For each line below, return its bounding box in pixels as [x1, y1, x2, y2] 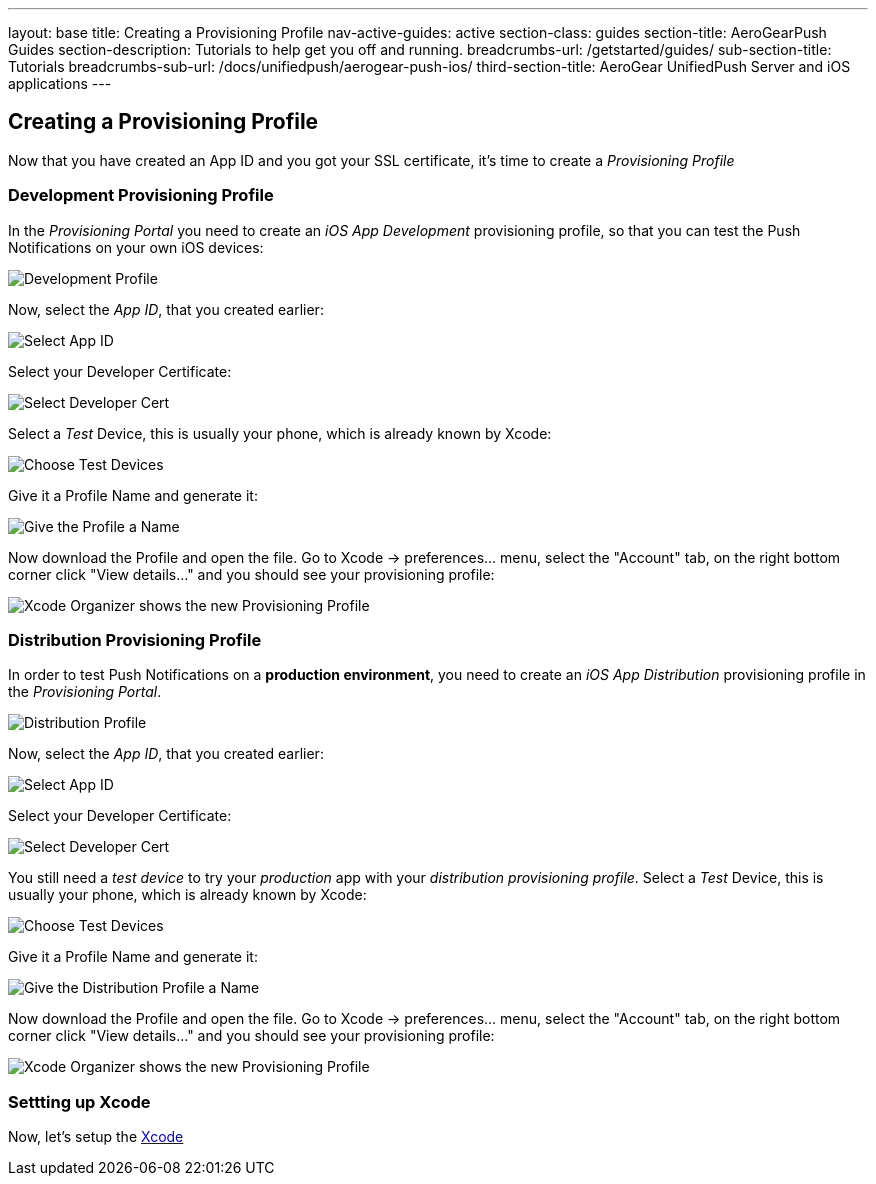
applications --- [8, 75, 112, 92]
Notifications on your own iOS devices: [8, 238, 264, 256]
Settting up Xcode [8, 1091, 151, 1112]
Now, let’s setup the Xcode [8, 1128, 184, 1146]
